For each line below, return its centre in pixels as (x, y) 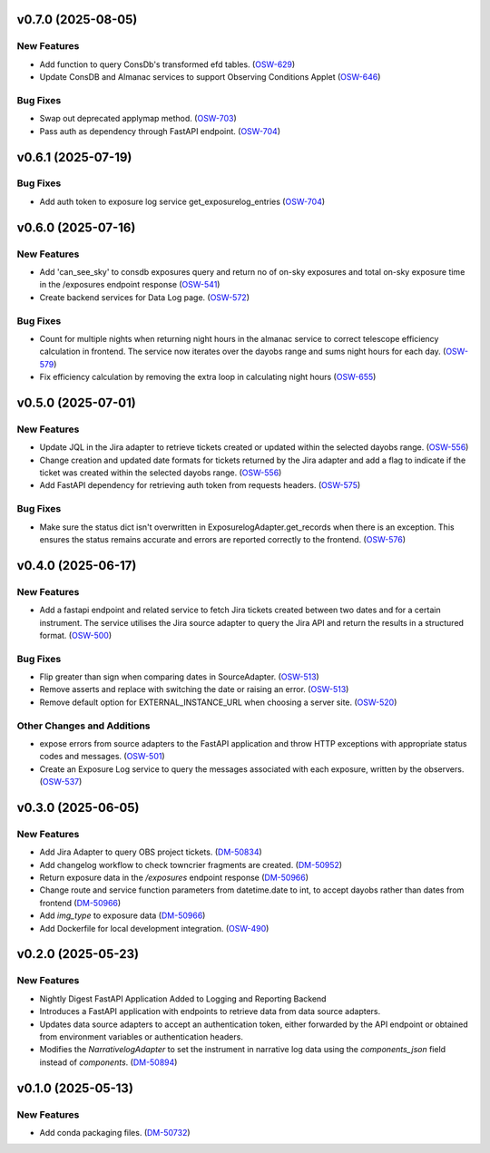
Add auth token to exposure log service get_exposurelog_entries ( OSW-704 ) (182, 201)
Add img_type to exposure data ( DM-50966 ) (122, 915)
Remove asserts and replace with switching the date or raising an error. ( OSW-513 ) (194, 689)
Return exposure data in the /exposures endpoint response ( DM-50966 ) (174, 878)
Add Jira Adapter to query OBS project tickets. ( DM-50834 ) (151, 852)
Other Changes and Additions (83, 726)
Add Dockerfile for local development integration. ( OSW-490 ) (154, 928)
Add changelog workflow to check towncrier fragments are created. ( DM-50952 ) (191, 865)
